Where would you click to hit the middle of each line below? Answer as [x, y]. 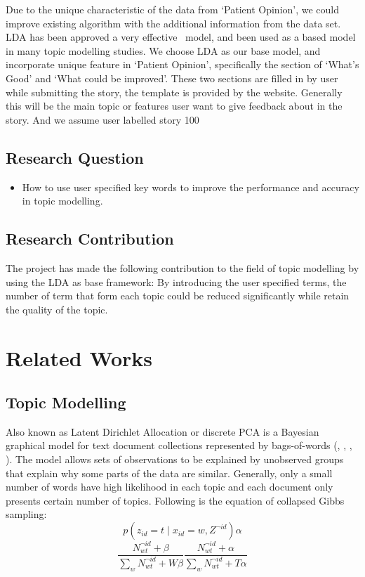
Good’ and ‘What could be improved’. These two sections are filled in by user [172, 78]
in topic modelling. [62, 201]
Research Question [75, 157]
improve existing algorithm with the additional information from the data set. [173, 23]
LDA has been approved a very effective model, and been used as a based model [181, 37]
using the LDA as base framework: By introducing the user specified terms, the [176, 281]
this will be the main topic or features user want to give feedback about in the [174, 106]
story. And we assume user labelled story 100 [102, 119]
